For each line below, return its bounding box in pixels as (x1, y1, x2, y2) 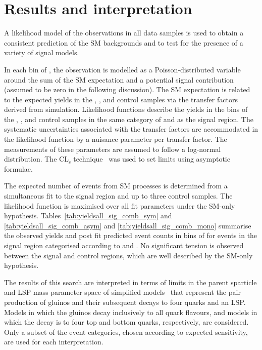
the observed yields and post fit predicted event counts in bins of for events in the (4, 230, 257, 241)
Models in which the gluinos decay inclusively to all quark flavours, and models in (4, 306, 257, 317)
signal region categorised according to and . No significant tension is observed (4, 240, 244, 250)
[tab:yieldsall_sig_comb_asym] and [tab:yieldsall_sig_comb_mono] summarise (4, 220, 251, 230)
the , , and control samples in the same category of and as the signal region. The (4, 113, 253, 124)
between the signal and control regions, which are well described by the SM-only (4, 250, 253, 260)
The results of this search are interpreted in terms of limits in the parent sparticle (4, 277, 257, 287)
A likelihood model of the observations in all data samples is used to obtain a (4, 27, 244, 38)
